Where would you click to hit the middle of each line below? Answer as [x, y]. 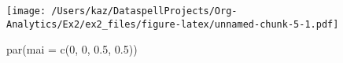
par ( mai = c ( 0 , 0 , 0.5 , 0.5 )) [72, 49]
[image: [26, 11]
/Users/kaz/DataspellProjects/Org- [144, 11]
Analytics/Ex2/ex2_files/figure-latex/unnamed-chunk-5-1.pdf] [173, 24]
